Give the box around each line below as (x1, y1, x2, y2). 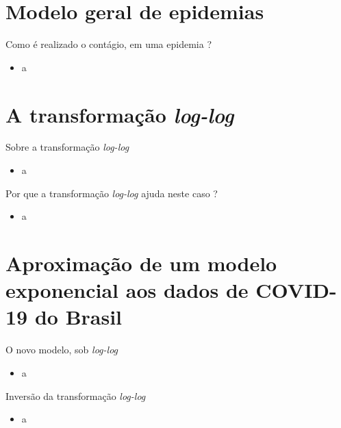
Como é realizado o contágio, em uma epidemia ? (5, 37, 212, 51)
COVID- (255, 276, 337, 304)
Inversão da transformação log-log (5, 388, 146, 403)
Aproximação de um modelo (5, 249, 277, 277)
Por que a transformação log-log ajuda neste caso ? (5, 186, 218, 200)
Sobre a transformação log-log (5, 140, 129, 154)
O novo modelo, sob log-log (5, 342, 118, 357)
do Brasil (34, 303, 123, 331)
